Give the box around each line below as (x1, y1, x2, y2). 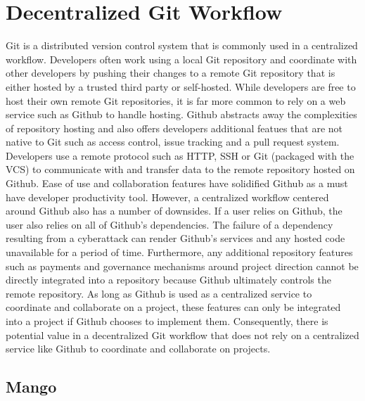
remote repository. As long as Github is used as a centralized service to (6, 286, 312, 300)
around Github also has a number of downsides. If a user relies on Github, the (6, 203, 342, 218)
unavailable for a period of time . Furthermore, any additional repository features (6, 245, 353, 260)
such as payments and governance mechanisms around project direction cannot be (6, 258, 359, 273)
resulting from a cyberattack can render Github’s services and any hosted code (6, 231, 345, 246)
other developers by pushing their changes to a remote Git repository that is (6, 65, 335, 80)
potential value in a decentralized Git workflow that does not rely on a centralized (6, 327, 359, 342)
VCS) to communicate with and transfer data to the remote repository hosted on (6, 162, 355, 177)
